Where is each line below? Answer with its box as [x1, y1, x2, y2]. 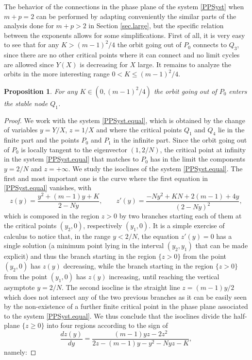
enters [229, 86, 247, 96]
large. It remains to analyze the [137, 59, 232, 69]
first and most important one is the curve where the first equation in [4, 173, 208, 183]
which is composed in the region [4, 211, 100, 221]
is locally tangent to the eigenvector [21, 144, 127, 154]
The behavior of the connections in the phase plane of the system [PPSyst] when [4, 1, 244, 11]
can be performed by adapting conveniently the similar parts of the [36, 11, 236, 21]
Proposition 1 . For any [4, 86, 78, 96]
